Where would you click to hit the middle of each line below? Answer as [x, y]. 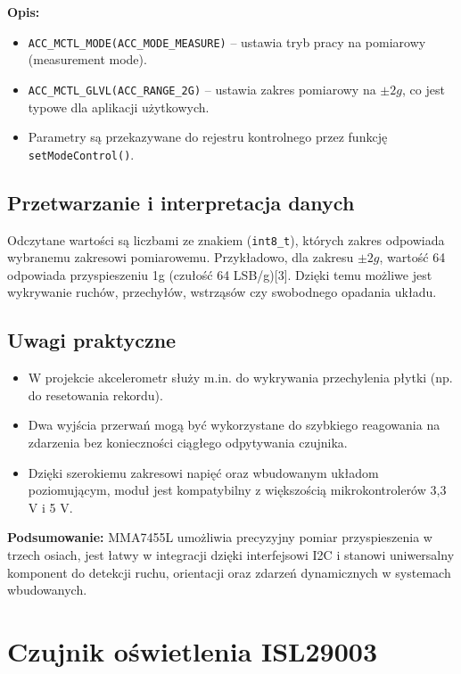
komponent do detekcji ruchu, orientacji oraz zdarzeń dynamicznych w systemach [229, 572]
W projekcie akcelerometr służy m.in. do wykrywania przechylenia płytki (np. [240, 378]
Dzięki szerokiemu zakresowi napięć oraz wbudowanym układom [203, 472]
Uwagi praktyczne [92, 340]
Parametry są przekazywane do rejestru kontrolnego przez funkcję [208, 137]
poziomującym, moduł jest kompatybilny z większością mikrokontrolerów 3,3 [237, 490]
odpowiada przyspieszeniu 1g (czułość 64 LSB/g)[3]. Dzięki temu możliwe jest [220, 274]
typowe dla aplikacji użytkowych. [119, 107]
